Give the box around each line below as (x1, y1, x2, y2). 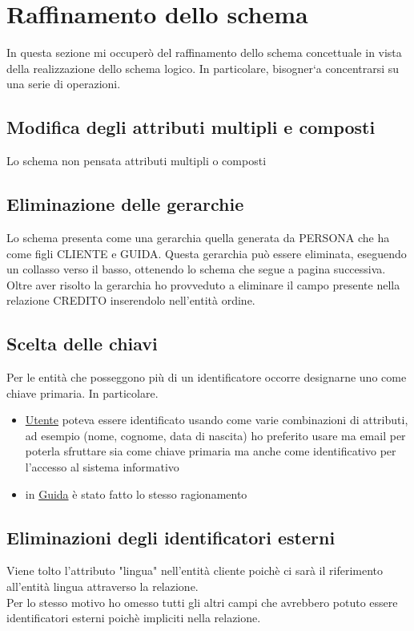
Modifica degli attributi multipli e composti (6, 115, 376, 140)
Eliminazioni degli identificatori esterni (6, 524, 336, 549)
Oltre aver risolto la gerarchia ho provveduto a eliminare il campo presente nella (6, 276, 400, 293)
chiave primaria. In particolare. (6, 384, 159, 401)
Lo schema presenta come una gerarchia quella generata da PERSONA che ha (6, 229, 390, 245)
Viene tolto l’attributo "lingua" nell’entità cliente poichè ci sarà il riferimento (6, 562, 384, 579)
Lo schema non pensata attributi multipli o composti (6, 152, 267, 169)
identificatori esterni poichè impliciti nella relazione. (6, 609, 261, 626)
